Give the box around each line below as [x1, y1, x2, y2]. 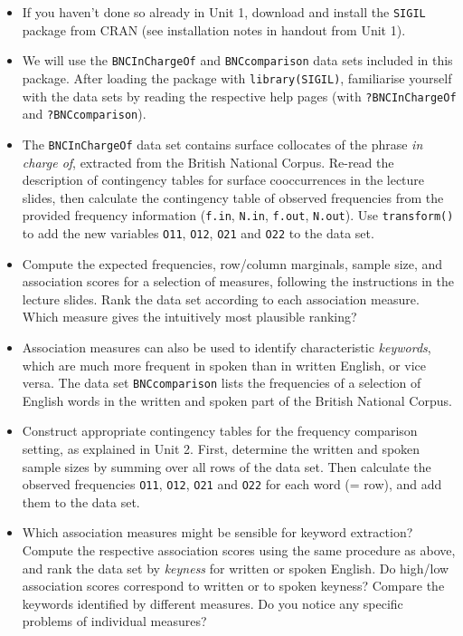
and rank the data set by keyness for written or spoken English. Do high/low [22, 558, 449, 577]
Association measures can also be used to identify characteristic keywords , [22, 338, 431, 356]
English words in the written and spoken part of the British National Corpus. [22, 390, 452, 410]
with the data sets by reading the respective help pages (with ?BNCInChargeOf [22, 86, 457, 105]
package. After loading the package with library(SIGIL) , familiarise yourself [22, 68, 452, 87]
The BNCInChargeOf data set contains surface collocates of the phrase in [22, 134, 423, 153]
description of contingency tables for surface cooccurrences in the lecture [22, 170, 425, 189]
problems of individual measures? [22, 612, 207, 631]
